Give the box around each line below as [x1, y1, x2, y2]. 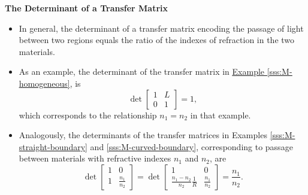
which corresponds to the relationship [19, 108, 157, 121]
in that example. [190, 108, 251, 121]
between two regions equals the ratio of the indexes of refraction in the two [19, 33, 295, 46]
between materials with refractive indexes [19, 152, 171, 164]
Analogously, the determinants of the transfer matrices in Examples [19, 129, 267, 141]
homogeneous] [19, 77, 70, 89]
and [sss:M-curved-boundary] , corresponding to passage [90, 140, 293, 153]
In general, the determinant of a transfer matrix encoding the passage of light [19, 22, 304, 34]
